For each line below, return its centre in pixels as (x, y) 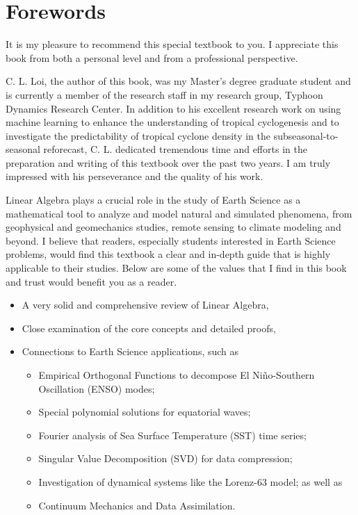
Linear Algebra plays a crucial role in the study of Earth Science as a (153, 200)
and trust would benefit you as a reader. (91, 281)
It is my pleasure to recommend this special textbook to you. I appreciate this (172, 44)
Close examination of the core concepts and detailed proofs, (149, 328)
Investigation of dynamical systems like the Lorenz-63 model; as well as (190, 481)
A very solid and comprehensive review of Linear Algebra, (145, 305)
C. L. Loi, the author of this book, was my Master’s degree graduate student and (178, 81)
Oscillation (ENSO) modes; (97, 388)
